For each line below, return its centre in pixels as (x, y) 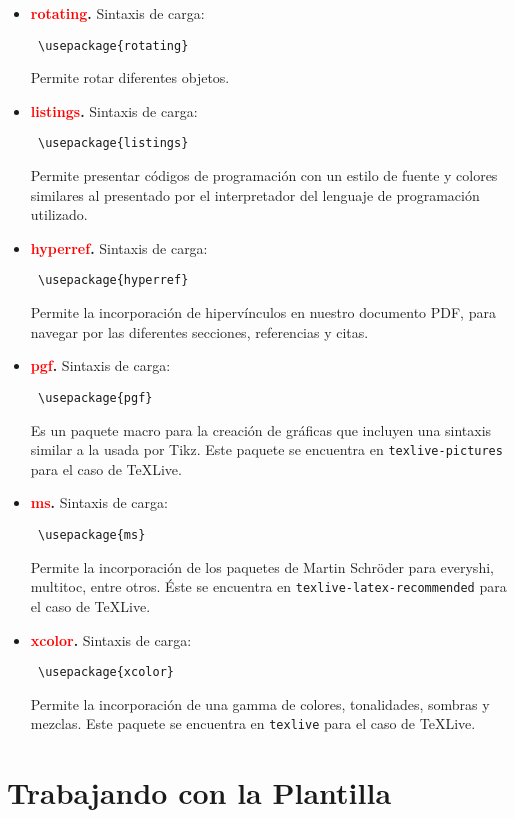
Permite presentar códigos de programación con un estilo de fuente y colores (264, 175)
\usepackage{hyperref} (113, 280)
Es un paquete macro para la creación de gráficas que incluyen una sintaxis (261, 429)
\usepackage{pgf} (95, 397)
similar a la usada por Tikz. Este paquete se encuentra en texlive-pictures (266, 449)
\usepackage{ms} (91, 535)
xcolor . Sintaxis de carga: (111, 639)
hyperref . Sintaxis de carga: (119, 247)
